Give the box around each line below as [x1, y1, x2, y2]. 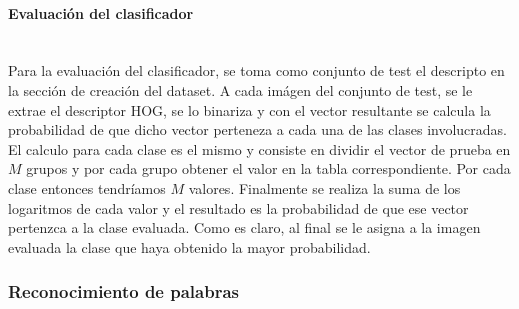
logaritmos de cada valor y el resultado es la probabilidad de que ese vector [8, 197, 469, 218]
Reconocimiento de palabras [8, 279, 239, 304]
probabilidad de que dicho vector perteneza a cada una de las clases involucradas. [8, 119, 508, 140]
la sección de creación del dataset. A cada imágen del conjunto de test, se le [8, 79, 473, 100]
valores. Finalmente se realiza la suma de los [188, 177, 461, 198]
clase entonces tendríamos [8, 177, 166, 198]
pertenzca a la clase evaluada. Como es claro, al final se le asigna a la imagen [8, 217, 481, 238]
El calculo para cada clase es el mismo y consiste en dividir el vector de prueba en [8, 138, 511, 159]
